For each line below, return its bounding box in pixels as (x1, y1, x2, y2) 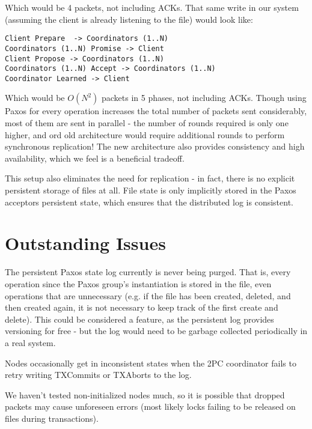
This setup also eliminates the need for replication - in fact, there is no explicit (5, 172, 295, 184)
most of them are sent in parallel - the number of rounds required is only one (5, 117, 289, 129)
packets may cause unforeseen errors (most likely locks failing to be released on (5, 400, 296, 413)
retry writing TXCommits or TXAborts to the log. (5, 368, 192, 381)
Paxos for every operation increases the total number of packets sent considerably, (5, 105, 307, 117)
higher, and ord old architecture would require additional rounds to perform (5, 128, 285, 141)
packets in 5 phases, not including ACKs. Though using (101, 91, 307, 104)
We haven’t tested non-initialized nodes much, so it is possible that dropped (5, 388, 285, 401)
